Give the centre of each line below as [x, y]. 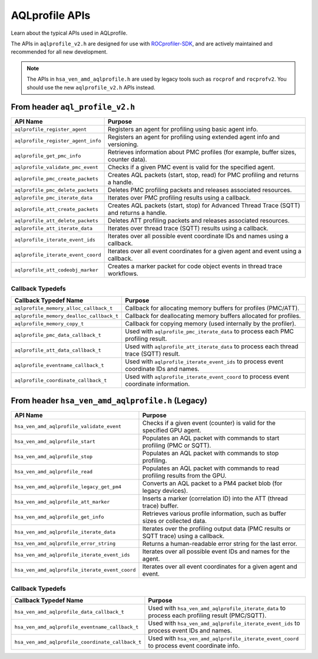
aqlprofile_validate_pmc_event [56, 167]
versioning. [123, 144]
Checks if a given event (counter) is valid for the [209, 423]
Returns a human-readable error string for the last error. [220, 544]
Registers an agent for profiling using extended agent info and [194, 137]
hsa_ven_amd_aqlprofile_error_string [65, 544]
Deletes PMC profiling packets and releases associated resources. [200, 190]
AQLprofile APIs [51, 15]
